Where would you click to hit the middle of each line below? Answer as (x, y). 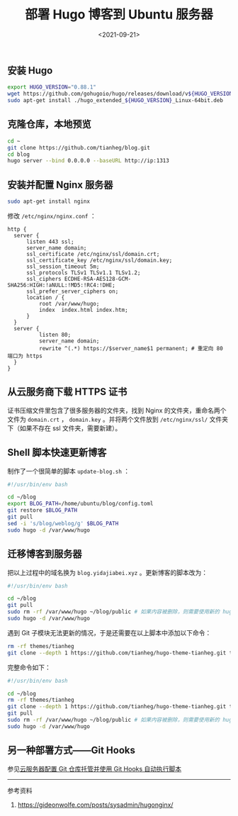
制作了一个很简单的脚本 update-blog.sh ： (69, 471)
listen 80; (55, 335)
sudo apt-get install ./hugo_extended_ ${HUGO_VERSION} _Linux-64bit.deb (115, 101)
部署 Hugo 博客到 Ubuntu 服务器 (119, 15)
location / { (45, 297)
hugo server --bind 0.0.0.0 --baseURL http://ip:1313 (89, 161)
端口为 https (25, 356)
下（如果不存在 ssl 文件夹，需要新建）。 (64, 428)
